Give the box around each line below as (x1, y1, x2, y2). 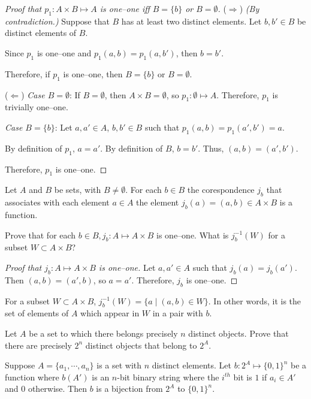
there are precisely (5, 338, 72, 351)
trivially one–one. (5, 101, 68, 113)
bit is (233, 370, 252, 383)
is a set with (96, 359, 142, 371)
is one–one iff (99, 2, 150, 14)
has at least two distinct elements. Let (121, 14, 262, 27)
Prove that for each (5, 228, 76, 241)
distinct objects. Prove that (188, 327, 289, 339)
